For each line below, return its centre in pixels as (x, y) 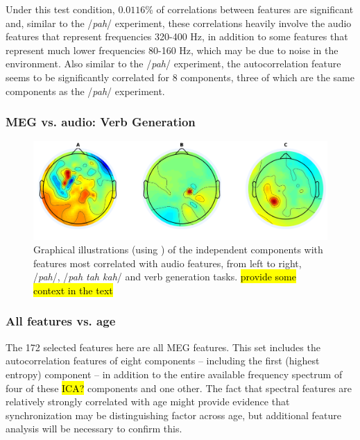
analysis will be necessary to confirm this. (94, 429)
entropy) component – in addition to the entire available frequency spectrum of (174, 374)
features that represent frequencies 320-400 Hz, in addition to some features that (177, 36)
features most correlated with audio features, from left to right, (168, 263)
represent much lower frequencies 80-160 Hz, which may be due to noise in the (172, 50)
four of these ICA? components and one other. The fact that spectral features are (179, 388)
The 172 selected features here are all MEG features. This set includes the (163, 347)
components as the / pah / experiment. (85, 91)
